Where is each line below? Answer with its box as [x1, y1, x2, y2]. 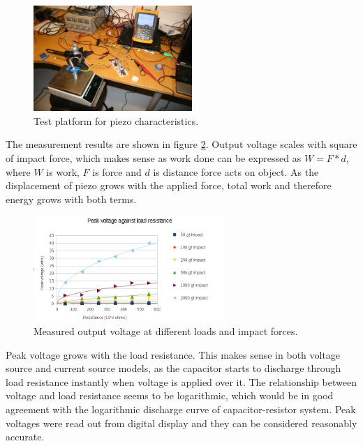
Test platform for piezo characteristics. [34, 113, 199, 128]
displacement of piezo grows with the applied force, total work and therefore [6, 178, 332, 193]
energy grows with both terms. [6, 191, 137, 206]
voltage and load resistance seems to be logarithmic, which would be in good [6, 388, 334, 403]
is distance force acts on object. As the [153, 164, 319, 179]
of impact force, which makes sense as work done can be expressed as [6, 150, 302, 165]
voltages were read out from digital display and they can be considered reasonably [6, 415, 357, 430]
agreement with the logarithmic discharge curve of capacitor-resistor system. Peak [6, 402, 356, 417]
